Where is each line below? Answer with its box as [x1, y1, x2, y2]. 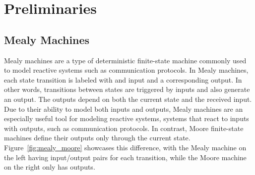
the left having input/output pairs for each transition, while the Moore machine [4, 152, 247, 162]
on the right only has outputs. [4, 162, 95, 172]
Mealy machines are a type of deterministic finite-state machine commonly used [4, 55, 247, 65]
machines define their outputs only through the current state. [4, 132, 191, 143]
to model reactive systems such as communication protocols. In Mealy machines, [4, 65, 249, 75]
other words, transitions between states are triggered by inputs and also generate [4, 84, 250, 94]
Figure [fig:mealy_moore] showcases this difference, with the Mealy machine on [4, 142, 247, 152]
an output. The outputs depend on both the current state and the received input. [4, 93, 252, 104]
